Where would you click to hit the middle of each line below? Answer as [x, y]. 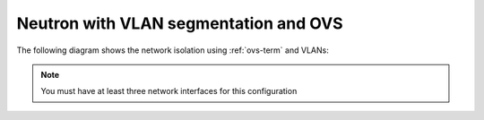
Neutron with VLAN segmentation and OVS [180, 23]
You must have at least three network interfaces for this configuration [169, 91]
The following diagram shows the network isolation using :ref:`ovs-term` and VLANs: [173, 50]
